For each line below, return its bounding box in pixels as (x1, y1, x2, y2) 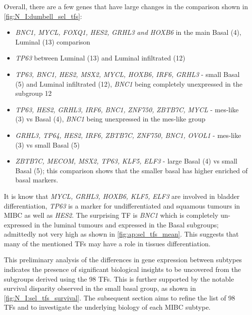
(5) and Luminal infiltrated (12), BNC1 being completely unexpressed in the (15, 78, 243, 89)
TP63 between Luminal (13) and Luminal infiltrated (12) (15, 53, 186, 63)
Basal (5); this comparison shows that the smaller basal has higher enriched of (15, 165, 248, 175)
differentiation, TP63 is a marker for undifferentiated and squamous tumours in (4, 200, 240, 210)
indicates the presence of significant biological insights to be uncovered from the (4, 264, 241, 274)
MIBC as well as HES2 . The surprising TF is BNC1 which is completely (4, 210, 219, 220)
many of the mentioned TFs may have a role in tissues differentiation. (4, 238, 211, 248)
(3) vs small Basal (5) (15, 139, 80, 150)
